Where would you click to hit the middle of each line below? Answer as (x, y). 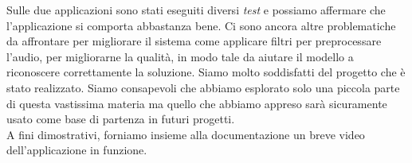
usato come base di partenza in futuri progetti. (121, 119)
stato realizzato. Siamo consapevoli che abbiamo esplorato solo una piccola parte (203, 87)
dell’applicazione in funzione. (77, 150)
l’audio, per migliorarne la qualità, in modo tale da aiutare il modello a (180, 56)
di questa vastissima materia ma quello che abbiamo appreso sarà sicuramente (197, 103)
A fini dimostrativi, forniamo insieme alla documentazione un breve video (186, 134)
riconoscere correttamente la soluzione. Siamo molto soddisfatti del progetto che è (206, 72)
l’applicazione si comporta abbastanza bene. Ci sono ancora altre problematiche (201, 25)
